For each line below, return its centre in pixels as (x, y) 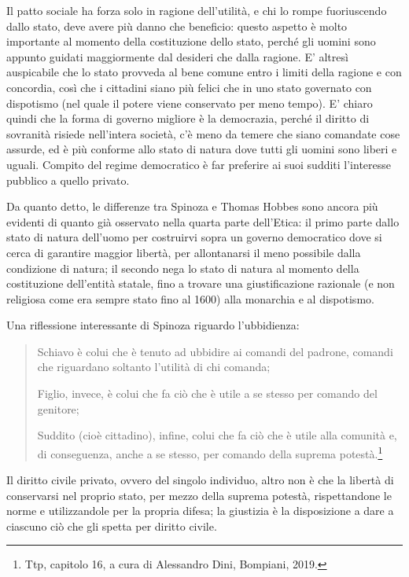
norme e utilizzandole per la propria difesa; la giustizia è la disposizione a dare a (200, 511)
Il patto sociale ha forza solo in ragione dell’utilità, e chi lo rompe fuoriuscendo (197, 10)
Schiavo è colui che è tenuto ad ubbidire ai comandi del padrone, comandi (215, 351)
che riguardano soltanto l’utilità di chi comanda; (154, 367)
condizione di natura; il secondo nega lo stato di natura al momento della (183, 268)
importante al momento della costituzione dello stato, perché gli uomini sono (191, 41)
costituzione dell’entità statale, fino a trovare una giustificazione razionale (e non (201, 283)
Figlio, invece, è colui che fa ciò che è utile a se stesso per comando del (207, 393)
